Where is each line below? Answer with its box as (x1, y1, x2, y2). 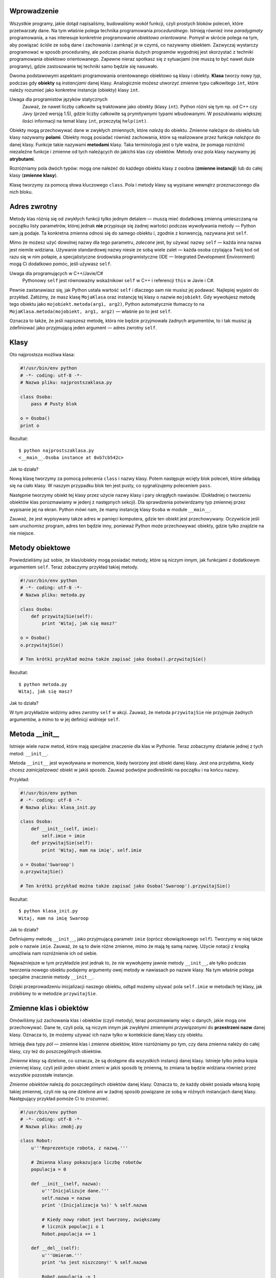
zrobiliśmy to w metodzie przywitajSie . (9, 991, 97, 997)
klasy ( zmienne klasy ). (9, 172, 58, 178)
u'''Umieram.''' (41, 1252, 83, 1258)
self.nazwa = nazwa (41, 1195, 90, 1201)
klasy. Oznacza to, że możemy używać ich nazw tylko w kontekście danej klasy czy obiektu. (9, 1032, 204, 1038)
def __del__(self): (31, 1245, 80, 1251)
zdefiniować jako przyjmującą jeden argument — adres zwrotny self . (9, 325, 157, 331)
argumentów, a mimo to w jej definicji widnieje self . (9, 716, 120, 723)
